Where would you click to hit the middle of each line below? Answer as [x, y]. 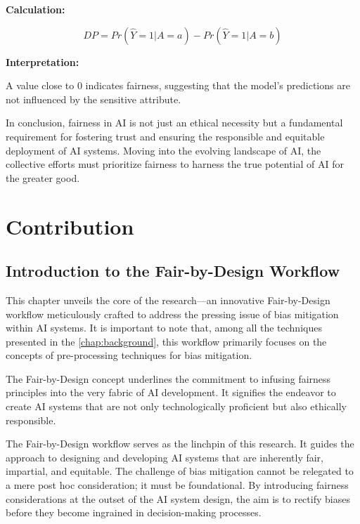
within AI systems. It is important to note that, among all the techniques [164, 328]
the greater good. [43, 177]
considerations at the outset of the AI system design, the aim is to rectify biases [178, 498]
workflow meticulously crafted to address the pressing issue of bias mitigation [172, 314]
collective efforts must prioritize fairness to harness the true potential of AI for [175, 164]
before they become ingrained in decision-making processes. [134, 512]
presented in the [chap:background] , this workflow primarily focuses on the [166, 341]
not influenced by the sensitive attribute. [94, 99]
